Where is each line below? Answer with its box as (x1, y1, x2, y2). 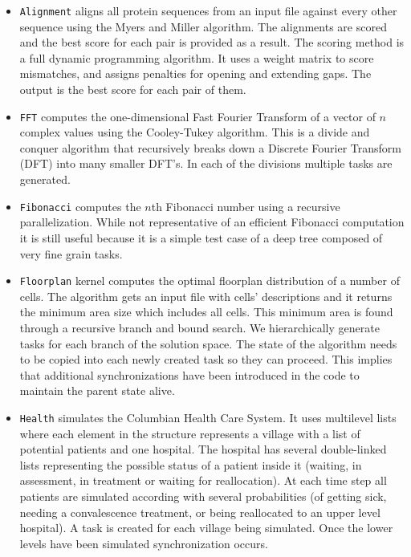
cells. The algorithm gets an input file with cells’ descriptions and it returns (19, 287, 393, 304)
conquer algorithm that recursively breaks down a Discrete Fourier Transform (19, 139, 401, 156)
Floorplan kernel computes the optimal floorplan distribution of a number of (19, 272, 400, 289)
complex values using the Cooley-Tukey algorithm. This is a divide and (19, 124, 370, 140)
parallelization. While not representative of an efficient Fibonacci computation (19, 213, 405, 230)
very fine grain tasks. (19, 245, 123, 262)
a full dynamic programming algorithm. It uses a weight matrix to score (19, 49, 374, 66)
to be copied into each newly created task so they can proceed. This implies (19, 351, 393, 368)
